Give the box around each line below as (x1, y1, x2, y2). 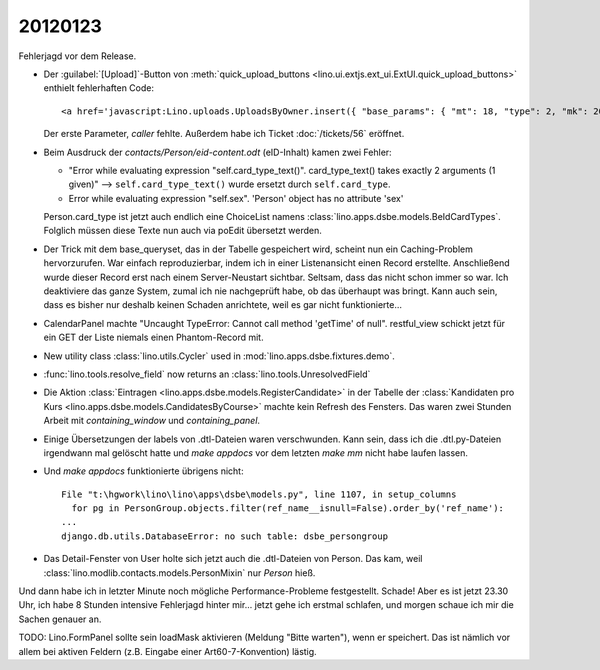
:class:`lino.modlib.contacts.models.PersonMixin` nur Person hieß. (43, 566, 316, 579)
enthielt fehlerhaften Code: (43, 82, 155, 94)
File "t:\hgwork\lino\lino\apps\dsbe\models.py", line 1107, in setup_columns (61, 488, 457, 500)
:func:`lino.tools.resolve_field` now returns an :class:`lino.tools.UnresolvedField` (43, 368, 371, 380)
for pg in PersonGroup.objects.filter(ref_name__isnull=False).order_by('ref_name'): (71, 503, 505, 514)
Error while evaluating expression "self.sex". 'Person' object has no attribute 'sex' (68, 192, 404, 204)
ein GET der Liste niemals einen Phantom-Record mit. (43, 331, 264, 344)
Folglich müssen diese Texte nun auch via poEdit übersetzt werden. (43, 225, 322, 237)
